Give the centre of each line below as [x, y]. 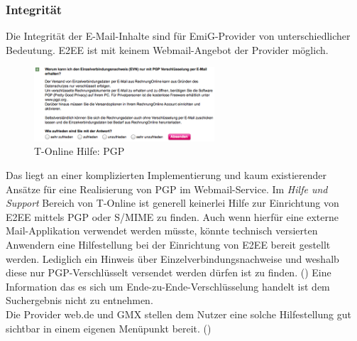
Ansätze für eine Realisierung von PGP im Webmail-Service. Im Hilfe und [167, 189]
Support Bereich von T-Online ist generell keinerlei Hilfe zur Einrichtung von [172, 203]
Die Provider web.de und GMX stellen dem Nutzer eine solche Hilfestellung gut [178, 314]
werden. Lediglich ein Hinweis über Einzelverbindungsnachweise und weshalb [172, 258]
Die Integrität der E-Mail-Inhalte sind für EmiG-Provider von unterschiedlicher [178, 36]
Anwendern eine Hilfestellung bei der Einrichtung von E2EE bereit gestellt [168, 245]
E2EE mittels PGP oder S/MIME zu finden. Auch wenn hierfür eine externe [172, 216]
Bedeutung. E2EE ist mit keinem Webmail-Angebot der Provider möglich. [167, 49]
